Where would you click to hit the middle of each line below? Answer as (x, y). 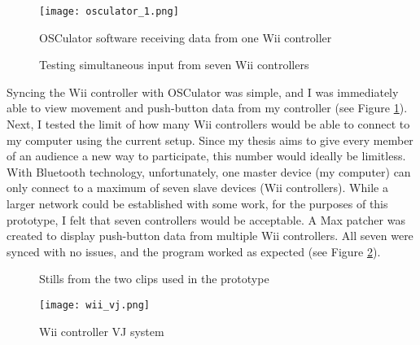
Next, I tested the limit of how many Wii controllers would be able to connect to (208, 124)
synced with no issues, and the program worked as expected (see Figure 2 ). (194, 251)
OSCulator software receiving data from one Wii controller (186, 37)
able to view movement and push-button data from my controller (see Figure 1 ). (207, 108)
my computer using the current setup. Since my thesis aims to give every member (210, 140)
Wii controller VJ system (102, 331)
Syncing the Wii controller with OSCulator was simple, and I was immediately (203, 92)
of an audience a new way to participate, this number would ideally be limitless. (206, 156)
